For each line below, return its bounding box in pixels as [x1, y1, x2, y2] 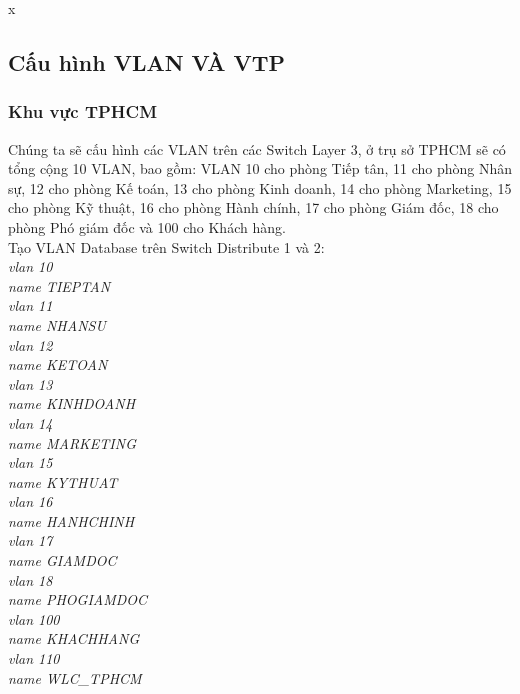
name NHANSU [8, 314, 106, 335]
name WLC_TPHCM [8, 667, 142, 688]
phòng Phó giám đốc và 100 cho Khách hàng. [8, 216, 286, 237]
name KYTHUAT [8, 471, 118, 492]
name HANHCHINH [8, 510, 135, 531]
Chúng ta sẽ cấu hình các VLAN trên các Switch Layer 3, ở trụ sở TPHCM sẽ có [8, 138, 506, 159]
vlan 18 [8, 569, 53, 590]
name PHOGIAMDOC [8, 589, 148, 610]
